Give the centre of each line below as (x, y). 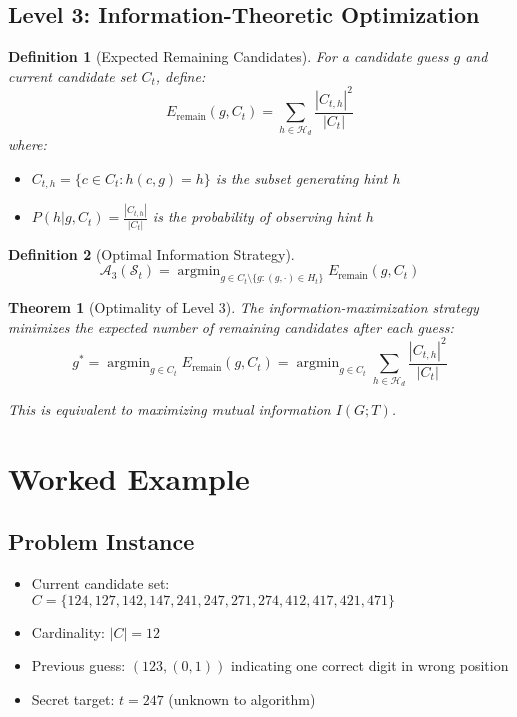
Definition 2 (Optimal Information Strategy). (151, 253)
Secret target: (73, 699)
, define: (180, 75)
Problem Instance (101, 541)
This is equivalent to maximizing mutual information (169, 409)
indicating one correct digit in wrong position (369, 665)
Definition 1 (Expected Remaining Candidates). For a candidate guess (228, 56)
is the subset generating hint (301, 177)
